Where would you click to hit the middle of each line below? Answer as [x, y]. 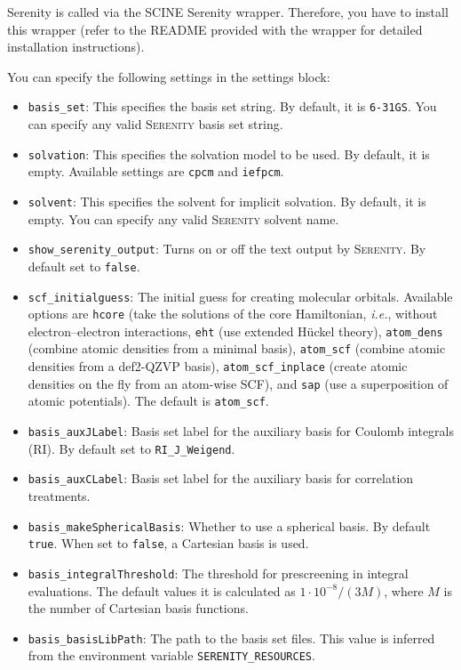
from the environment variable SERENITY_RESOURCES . [171, 655]
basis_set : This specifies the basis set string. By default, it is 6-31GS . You [232, 106]
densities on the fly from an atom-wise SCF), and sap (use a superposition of [238, 383]
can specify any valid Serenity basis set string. [155, 124]
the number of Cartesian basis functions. [138, 608]
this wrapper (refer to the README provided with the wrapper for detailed [215, 29]
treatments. [59, 496]
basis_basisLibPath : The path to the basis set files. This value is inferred [231, 638]
